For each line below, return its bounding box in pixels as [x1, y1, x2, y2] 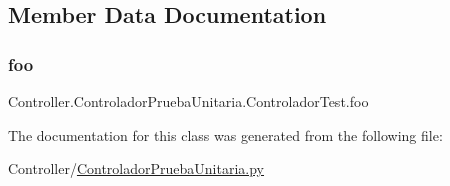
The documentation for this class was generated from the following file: [8, 124, 443, 145]
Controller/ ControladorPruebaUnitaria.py [8, 158, 265, 179]
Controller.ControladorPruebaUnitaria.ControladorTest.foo [8, 91, 369, 111]
